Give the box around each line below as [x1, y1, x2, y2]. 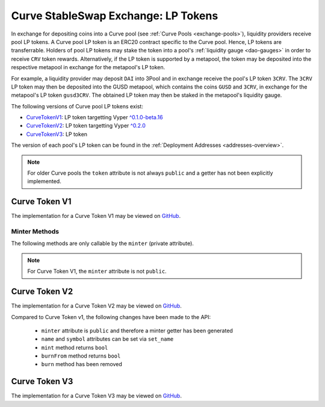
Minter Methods [11, 228, 60, 236]
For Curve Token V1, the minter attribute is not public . [27, 268, 167, 275]
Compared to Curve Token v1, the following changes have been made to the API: [11, 313, 211, 320]
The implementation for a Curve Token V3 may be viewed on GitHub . [11, 392, 182, 400]
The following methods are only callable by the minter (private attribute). [11, 240, 194, 247]
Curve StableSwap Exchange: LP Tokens [11, 9, 218, 22]
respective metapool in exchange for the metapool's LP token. [11, 64, 166, 71]
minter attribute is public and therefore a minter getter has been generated [41, 327, 233, 334]
